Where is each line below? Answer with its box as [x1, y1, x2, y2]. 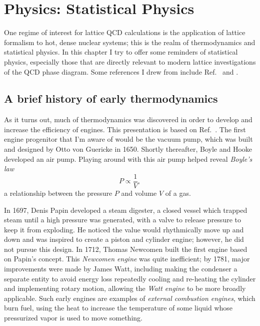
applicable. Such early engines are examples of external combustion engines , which [4, 292, 255, 303]
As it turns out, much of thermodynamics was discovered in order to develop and [4, 114, 252, 125]
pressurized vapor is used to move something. [4, 312, 142, 323]
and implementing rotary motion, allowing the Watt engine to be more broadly [4, 283, 246, 293]
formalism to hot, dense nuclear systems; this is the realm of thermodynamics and [4, 37, 255, 47]
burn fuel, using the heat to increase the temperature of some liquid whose [4, 302, 233, 313]
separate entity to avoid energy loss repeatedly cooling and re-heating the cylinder [4, 273, 256, 283]
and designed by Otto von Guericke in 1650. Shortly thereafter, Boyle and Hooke [4, 144, 252, 154]
